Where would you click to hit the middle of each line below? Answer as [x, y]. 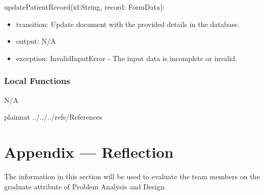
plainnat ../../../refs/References [53, 117]
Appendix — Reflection [89, 151]
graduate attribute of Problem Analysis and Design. [85, 186]
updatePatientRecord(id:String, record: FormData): [85, 7]
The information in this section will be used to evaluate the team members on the [132, 176]
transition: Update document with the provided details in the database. [128, 24]
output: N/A [36, 41]
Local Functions [37, 81]
